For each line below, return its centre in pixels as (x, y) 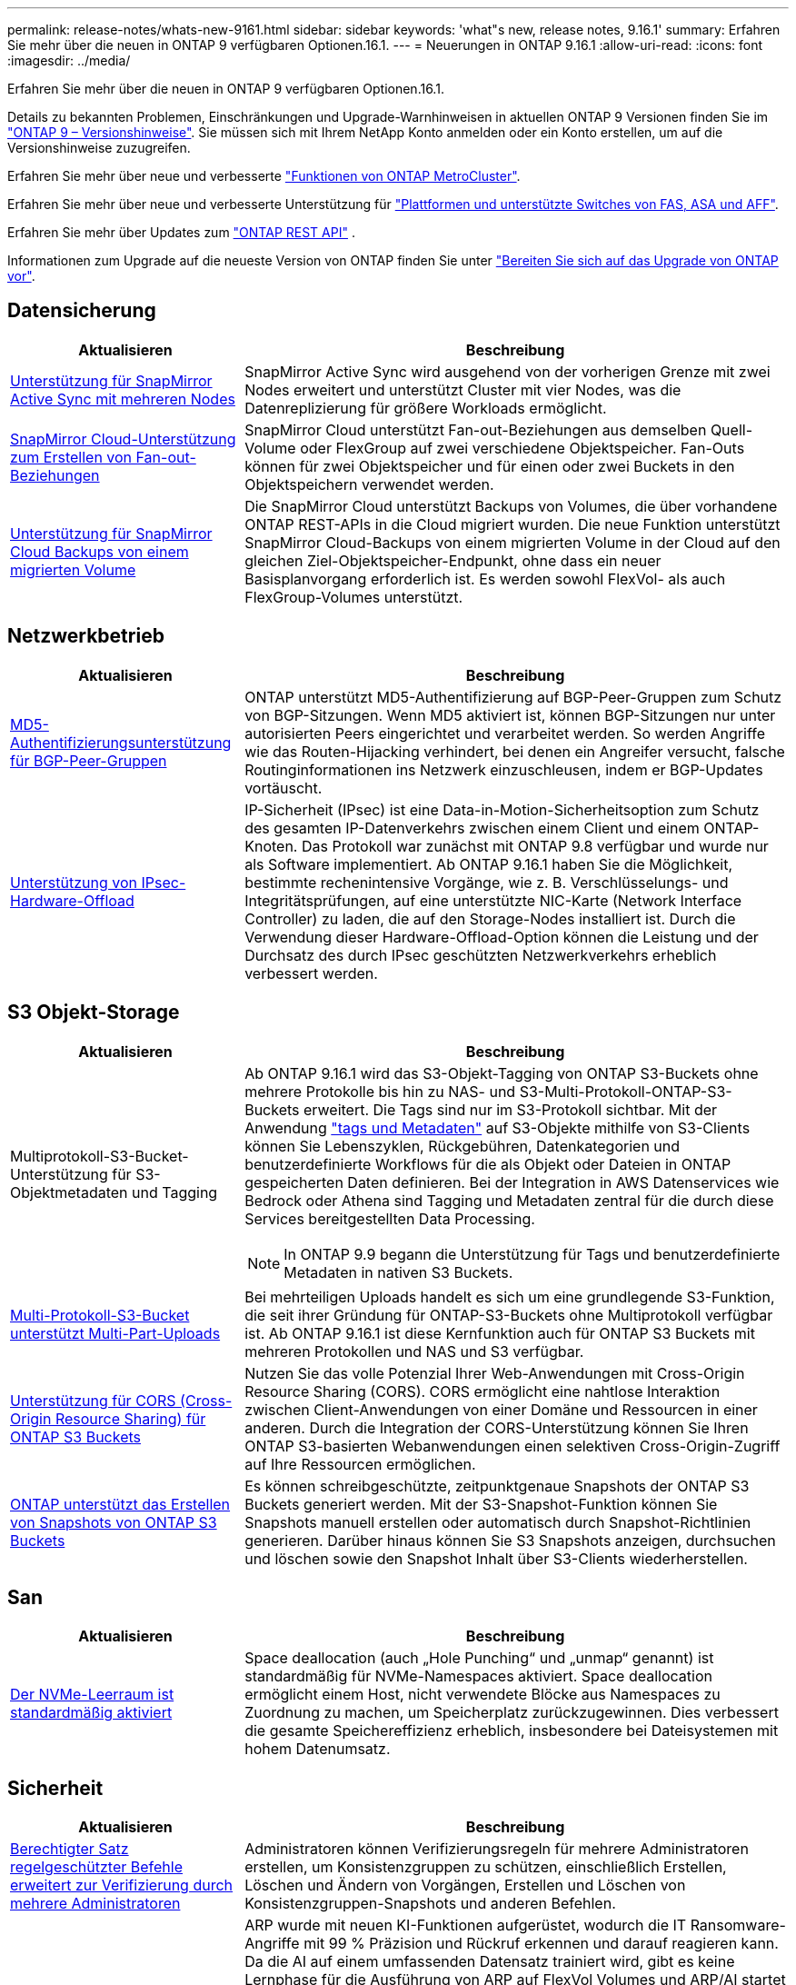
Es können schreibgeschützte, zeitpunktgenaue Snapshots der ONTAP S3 (497, 1486)
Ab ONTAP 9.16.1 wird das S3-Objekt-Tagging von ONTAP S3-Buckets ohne (502, 1073)
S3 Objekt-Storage (94, 1012)
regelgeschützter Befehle (96, 1867)
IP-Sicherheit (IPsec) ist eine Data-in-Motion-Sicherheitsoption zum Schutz (502, 809)
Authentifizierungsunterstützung (121, 742)
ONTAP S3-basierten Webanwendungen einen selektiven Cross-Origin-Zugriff (512, 1446)
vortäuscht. (284, 788)
